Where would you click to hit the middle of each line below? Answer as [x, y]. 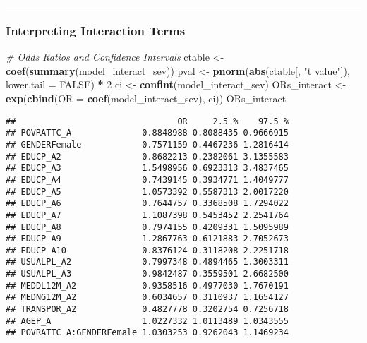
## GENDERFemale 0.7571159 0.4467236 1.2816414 [147, 144]
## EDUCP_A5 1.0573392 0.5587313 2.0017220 [147, 192]
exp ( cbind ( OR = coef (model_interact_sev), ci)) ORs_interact [146, 98]
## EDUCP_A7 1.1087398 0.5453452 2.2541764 [147, 215]
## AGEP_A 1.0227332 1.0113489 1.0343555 [147, 321]
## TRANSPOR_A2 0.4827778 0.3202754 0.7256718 [147, 309]
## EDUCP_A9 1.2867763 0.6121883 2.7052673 [147, 239]
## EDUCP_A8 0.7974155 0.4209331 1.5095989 [147, 227]
